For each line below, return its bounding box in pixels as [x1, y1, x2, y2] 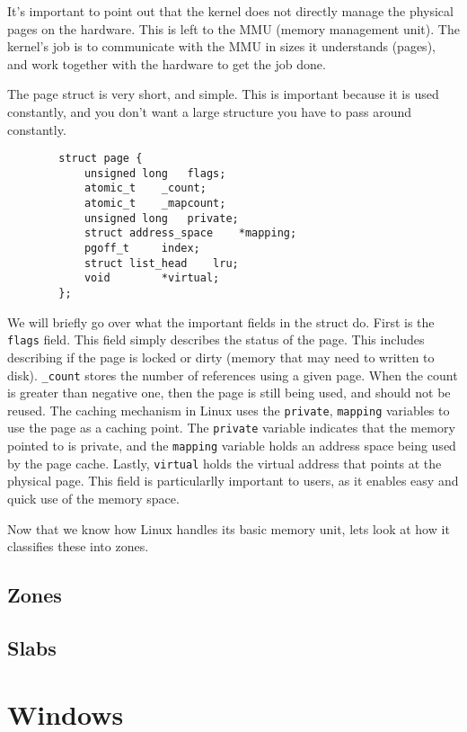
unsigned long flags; [84, 166, 226, 180]
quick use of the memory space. [7, 489, 180, 508]
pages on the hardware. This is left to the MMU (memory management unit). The [7, 19, 460, 38]
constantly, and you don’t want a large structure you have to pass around [7, 102, 412, 121]
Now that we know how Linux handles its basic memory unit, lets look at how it [7, 519, 450, 538]
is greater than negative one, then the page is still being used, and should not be [7, 383, 451, 402]
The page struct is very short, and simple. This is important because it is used [7, 85, 439, 103]
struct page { [58, 152, 143, 165]
